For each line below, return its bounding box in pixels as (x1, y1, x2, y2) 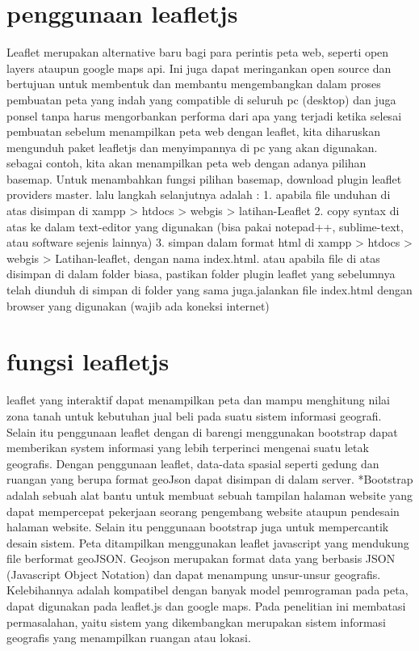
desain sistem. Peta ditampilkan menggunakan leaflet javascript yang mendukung (6, 534, 409, 551)
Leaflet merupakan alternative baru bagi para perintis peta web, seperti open (6, 44, 389, 61)
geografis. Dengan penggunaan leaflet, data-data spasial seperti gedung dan (6, 454, 379, 471)
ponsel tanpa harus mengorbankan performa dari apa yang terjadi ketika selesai (6, 107, 402, 124)
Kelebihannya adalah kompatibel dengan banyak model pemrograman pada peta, (6, 581, 409, 598)
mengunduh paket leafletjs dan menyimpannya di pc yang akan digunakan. (6, 138, 378, 155)
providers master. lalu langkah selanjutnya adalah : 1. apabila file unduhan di (6, 186, 391, 203)
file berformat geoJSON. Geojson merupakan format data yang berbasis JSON (6, 550, 396, 567)
